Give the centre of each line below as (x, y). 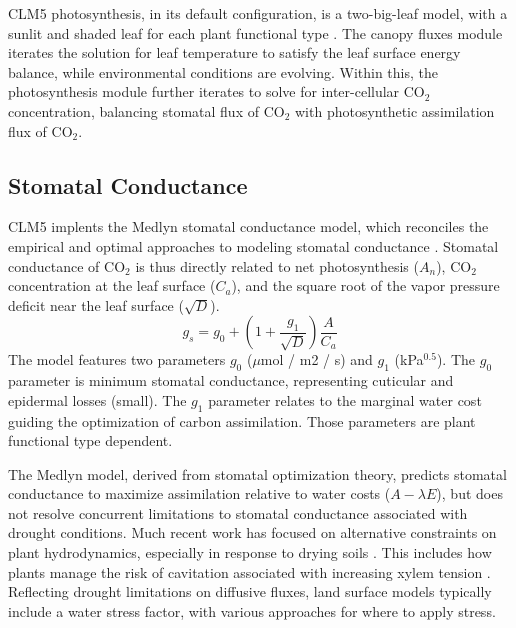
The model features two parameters (117, 359)
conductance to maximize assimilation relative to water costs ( (199, 493)
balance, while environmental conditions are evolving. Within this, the (223, 71)
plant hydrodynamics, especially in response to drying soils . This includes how (250, 552)
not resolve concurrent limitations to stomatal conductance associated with (238, 512)
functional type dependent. (90, 440)
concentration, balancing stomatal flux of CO (146, 110)
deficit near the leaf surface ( (96, 304)
